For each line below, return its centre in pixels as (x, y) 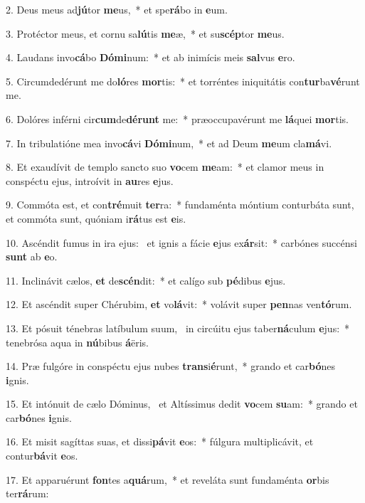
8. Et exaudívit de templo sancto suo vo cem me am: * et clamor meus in (165, 167)
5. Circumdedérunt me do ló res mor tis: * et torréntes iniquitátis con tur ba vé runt (183, 81)
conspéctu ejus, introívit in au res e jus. (90, 180)
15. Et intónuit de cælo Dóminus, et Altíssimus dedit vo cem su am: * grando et (182, 404)
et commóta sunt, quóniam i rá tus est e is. (96, 218)
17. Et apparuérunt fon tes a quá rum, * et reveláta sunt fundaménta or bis (168, 479)
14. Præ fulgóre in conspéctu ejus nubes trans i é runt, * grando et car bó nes (170, 366)
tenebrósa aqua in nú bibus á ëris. (78, 342)
